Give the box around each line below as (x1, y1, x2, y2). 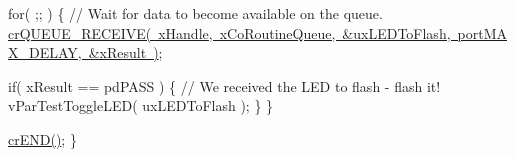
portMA (457, 22, 508, 43)
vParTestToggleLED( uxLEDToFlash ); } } (8, 95, 274, 116)
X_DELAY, (8, 42, 82, 63)
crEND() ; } (8, 128, 77, 149)
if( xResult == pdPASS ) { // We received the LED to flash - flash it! (8, 75, 441, 96)
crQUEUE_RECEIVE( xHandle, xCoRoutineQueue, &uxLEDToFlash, (8, 22, 451, 43)
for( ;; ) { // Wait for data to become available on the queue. (8, 3, 383, 23)
